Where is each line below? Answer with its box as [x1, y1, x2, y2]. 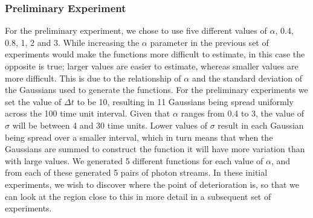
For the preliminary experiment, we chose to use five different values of [5, 24, 267, 37]
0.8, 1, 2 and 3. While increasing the [5, 36, 140, 48]
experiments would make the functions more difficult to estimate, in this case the [5, 48, 305, 60]
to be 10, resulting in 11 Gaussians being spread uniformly [77, 95, 294, 107]
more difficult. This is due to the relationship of [5, 71, 181, 84]
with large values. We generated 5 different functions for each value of [5, 154, 263, 167]
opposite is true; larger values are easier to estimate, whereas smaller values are [5, 60, 298, 72]
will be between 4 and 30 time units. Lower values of [12, 118, 208, 131]
